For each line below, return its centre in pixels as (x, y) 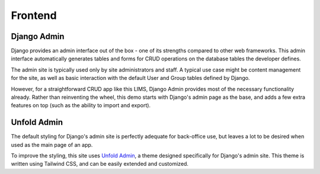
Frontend (34, 15)
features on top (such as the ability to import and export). (81, 105)
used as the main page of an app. (52, 144)
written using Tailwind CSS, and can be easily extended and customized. (100, 164)
